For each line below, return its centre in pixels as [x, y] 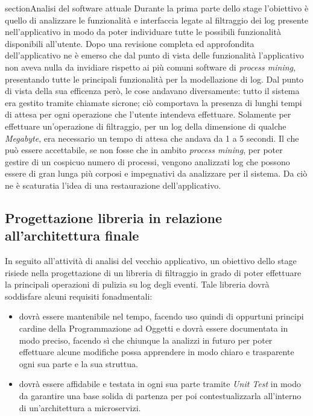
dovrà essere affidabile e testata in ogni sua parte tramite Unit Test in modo [160, 384]
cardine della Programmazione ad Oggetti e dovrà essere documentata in [153, 328]
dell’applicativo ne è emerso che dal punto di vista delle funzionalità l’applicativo [154, 55]
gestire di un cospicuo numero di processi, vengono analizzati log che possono [147, 161]
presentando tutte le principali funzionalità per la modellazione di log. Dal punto [154, 79]
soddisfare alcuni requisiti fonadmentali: [79, 296]
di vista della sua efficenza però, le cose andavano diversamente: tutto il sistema [152, 91]
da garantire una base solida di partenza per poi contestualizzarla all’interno [160, 396]
